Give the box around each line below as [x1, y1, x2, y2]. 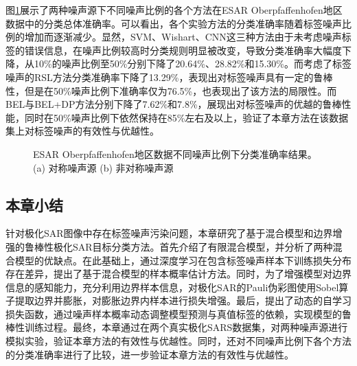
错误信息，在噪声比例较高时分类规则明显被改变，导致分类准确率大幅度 [24, 43, 342, 57]
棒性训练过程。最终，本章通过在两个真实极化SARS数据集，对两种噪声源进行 [5, 320, 348, 334]
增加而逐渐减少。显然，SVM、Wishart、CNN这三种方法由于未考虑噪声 [24, 30, 342, 44]
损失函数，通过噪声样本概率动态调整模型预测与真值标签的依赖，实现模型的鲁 [5, 306, 352, 321]
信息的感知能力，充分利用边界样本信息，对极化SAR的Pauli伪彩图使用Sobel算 [5, 279, 349, 294]
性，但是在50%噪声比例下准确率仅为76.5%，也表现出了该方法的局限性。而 [5, 83, 337, 98]
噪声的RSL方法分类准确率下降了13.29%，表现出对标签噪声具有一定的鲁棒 [5, 69, 333, 84]
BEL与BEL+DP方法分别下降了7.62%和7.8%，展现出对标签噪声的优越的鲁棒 [5, 97, 342, 111]
